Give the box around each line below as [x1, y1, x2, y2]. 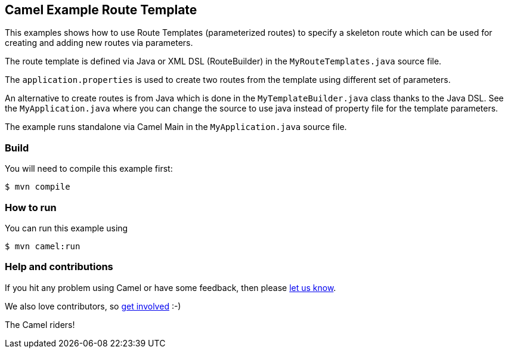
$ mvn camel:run [5, 241, 80, 251]
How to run [5, 201, 57, 213]
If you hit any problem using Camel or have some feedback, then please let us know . [5, 282, 336, 293]
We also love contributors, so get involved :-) [5, 301, 181, 311]
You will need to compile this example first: [5, 163, 173, 174]
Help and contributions [5, 261, 113, 273]
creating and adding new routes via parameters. [5, 38, 193, 48]
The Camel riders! [5, 319, 75, 330]
